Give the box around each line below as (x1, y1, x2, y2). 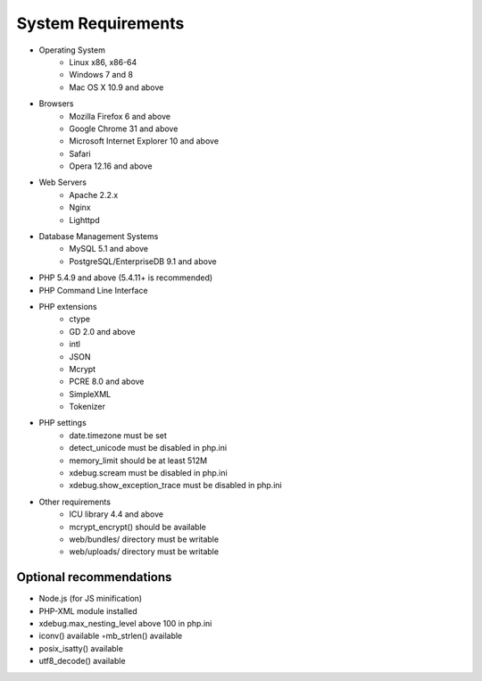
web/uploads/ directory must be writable (69, 546, 219, 557)
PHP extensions (38, 301, 97, 311)
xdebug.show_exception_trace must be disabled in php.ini (69, 480, 283, 491)
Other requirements (38, 496, 112, 507)
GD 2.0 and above (69, 326, 136, 336)
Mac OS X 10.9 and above (69, 81, 164, 93)
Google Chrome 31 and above (69, 123, 179, 134)
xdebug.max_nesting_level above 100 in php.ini (38, 619, 212, 629)
